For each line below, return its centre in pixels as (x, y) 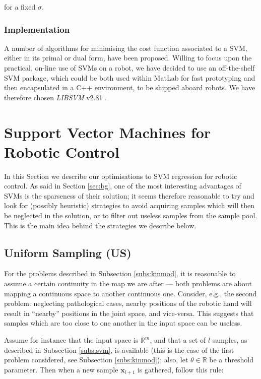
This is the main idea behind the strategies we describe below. (100, 225)
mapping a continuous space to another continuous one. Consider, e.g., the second (130, 293)
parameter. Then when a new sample (61, 369)
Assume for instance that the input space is (71, 340)
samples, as (230, 340)
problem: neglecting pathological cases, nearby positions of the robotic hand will (128, 303)
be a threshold (231, 360)
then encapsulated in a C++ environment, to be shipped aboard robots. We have (130, 87)
